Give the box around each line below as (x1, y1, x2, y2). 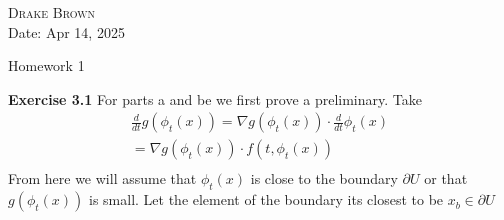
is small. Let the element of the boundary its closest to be (88, 189, 444, 210)
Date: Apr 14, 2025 (8, 21, 125, 42)
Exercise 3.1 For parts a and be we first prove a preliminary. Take (8, 88, 422, 109)
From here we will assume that (8, 168, 197, 189)
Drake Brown (8, 2, 96, 22)
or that (424, 168, 468, 189)
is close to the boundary (250, 168, 398, 189)
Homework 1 (8, 55, 85, 76)
